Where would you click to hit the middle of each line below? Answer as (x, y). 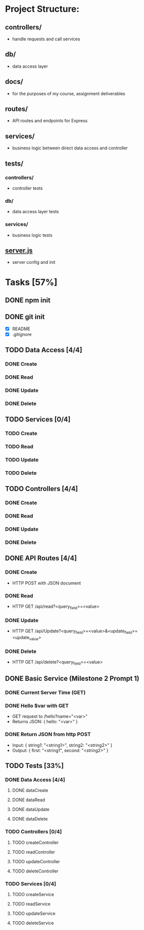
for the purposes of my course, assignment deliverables (69, 93)
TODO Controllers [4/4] (42, 489)
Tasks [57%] (31, 282)
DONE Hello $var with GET (37, 706)
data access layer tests (36, 212)
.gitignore (22, 334)
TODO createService (33, 895)
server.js (19, 250)
